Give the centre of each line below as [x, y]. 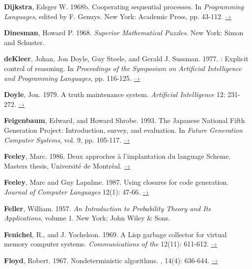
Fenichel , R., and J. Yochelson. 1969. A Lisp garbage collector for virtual [115, 234]
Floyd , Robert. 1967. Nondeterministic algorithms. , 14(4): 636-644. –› [111, 260]
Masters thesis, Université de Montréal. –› [67, 165]
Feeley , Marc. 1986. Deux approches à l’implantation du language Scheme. [117, 156]
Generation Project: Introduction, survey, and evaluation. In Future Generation [123, 130]
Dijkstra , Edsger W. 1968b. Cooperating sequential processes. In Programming [124, 6]
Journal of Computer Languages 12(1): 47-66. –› [76, 191]
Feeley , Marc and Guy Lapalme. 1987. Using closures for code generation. [116, 182]
